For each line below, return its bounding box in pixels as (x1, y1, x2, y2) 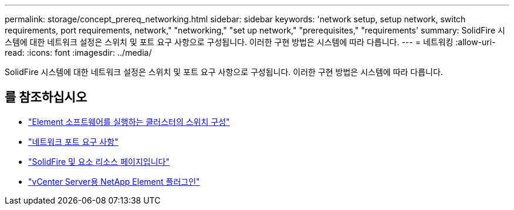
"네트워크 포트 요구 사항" (28, 136, 119, 147)
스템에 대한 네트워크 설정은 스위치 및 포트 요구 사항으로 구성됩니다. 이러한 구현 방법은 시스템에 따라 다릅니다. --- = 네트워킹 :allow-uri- (5, 37, 496, 47)
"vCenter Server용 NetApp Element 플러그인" (28, 176, 200, 187)
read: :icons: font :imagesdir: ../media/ (5, 48, 152, 57)
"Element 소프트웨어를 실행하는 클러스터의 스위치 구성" (28, 116, 230, 127)
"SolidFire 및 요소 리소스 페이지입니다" (28, 156, 170, 167)
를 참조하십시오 (5, 90, 87, 105)
